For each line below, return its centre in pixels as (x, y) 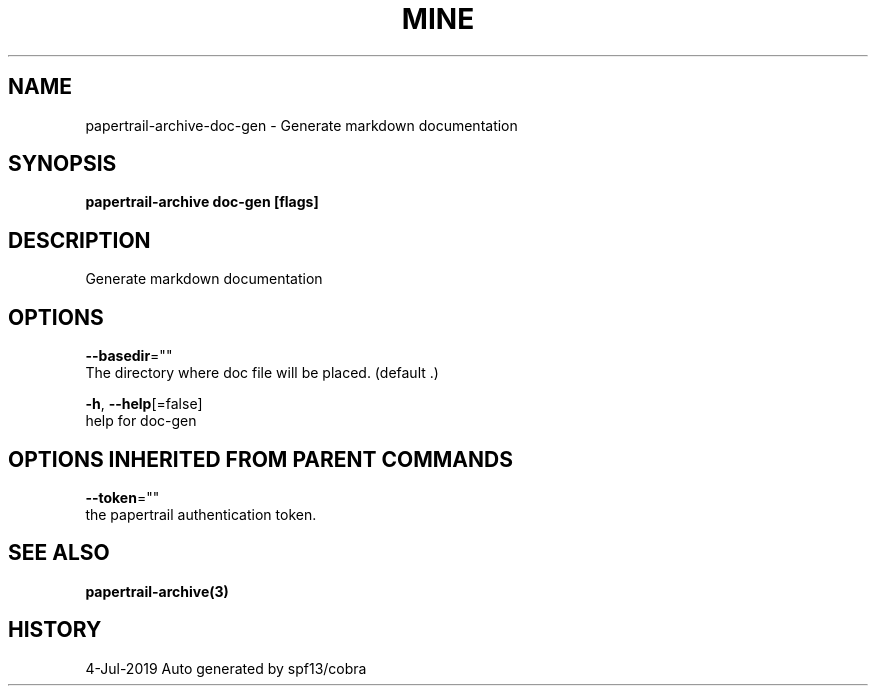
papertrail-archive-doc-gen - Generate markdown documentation (301, 125)
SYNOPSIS (62, 164)
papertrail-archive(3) (157, 591)
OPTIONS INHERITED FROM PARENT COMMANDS (260, 459)
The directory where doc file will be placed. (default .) (262, 373)
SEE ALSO (59, 553)
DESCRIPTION (79, 240)
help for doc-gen (141, 421)
